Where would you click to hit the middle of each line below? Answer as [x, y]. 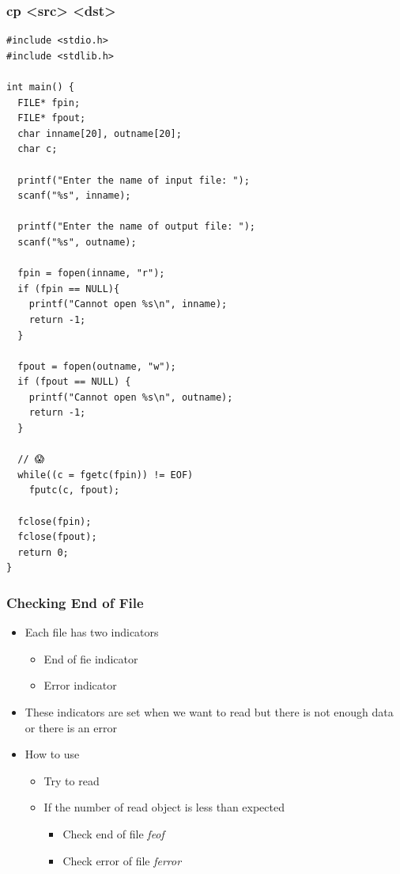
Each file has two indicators [92, 632]
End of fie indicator [91, 658]
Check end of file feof [113, 833]
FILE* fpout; [52, 118]
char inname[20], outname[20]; [100, 133]
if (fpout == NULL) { [74, 382]
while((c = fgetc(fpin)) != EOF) [106, 475]
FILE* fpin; [49, 103]
